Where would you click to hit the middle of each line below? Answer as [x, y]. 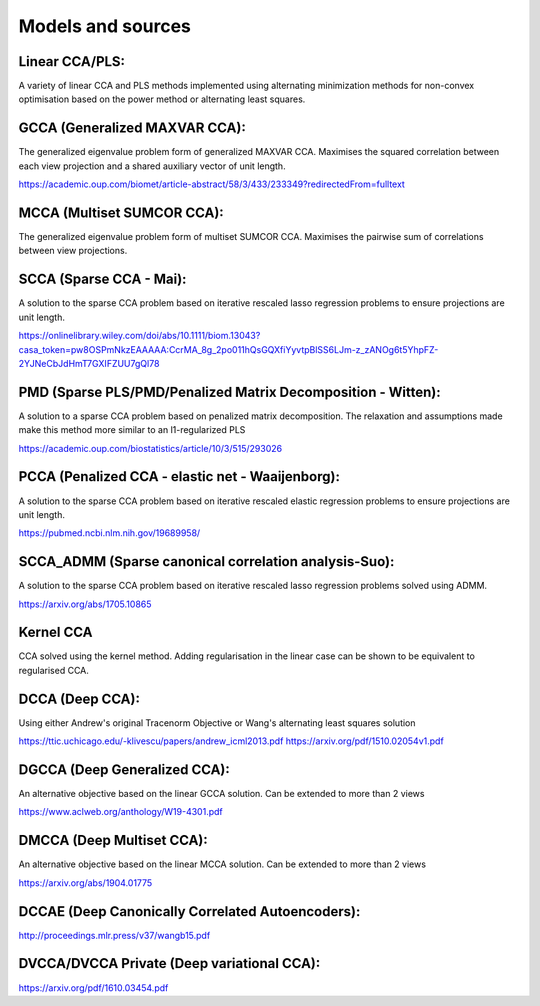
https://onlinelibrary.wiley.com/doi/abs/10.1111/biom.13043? [139, 336]
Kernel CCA [55, 632]
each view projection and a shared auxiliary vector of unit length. [152, 166]
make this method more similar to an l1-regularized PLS [132, 430]
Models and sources [105, 26]
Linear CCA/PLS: [71, 61]
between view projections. [73, 251]
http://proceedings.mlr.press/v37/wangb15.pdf [114, 935]
